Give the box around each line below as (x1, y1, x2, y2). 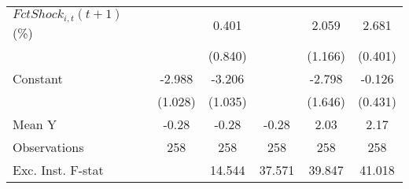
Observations (13, 137, 84, 156)
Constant (13, 69, 63, 87)
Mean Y (13, 114, 57, 133)
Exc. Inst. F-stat (13, 160, 104, 179)
